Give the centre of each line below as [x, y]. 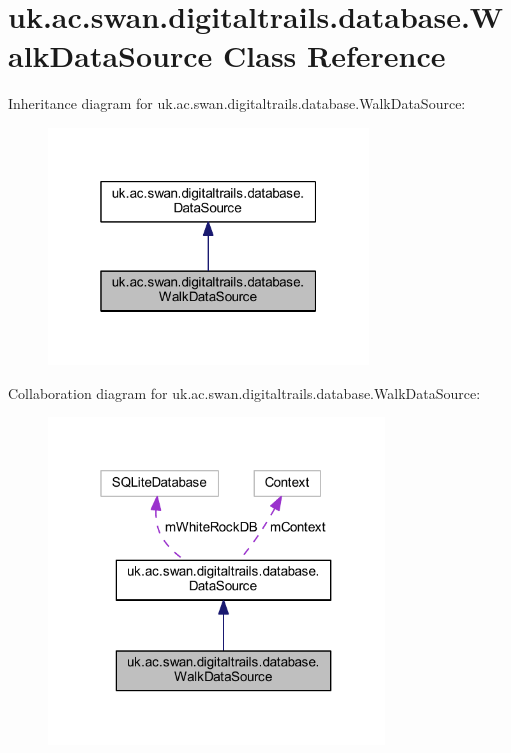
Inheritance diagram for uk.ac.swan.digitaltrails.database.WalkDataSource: [237, 103]
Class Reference [334, 55]
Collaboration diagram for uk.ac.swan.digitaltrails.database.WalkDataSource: [244, 392]
